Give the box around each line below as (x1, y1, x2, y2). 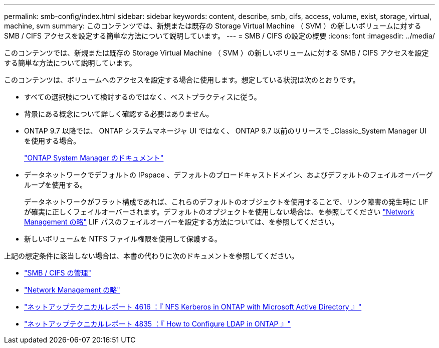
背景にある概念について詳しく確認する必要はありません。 (24, 109, 213, 118)
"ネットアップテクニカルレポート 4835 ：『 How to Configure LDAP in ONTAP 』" (24, 319, 291, 328)
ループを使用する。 (24, 180, 87, 189)
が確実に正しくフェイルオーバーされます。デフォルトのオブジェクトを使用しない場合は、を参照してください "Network (24, 207, 414, 216)
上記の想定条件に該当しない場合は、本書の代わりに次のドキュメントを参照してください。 (4, 251, 299, 260)
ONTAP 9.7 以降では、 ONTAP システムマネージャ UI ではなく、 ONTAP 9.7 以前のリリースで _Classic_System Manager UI (24, 126, 426, 135)
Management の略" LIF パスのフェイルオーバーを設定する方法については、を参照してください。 (24, 217, 339, 226)
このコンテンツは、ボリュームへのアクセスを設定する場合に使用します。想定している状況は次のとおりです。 (4, 75, 360, 84)
